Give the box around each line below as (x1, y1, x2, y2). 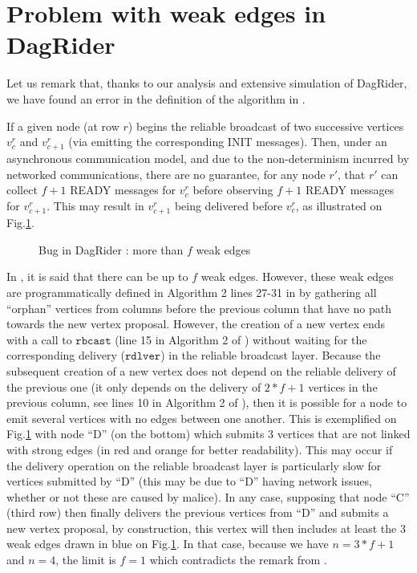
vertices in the (308, 378, 378, 395)
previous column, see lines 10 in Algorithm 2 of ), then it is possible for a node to (6, 394, 407, 411)
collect (6, 181, 38, 198)
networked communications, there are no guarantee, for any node (6, 165, 326, 182)
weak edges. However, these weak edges (200, 268, 394, 285)
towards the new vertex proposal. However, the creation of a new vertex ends (6, 315, 386, 332)
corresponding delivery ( (6, 347, 125, 364)
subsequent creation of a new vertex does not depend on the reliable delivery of (6, 362, 396, 379)
